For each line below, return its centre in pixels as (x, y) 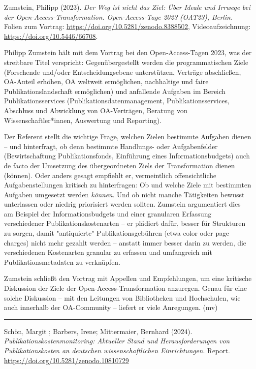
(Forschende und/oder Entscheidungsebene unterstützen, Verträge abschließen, (123, 72)
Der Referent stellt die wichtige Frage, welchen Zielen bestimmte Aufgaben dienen (128, 137)
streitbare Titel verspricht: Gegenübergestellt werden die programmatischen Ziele (126, 62)
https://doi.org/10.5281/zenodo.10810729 (66, 360)
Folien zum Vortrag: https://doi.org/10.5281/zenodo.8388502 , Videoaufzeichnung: (127, 26)
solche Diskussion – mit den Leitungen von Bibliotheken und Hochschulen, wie (122, 297)
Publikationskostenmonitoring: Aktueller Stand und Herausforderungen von (117, 341)
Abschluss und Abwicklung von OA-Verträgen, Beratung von (96, 110)
